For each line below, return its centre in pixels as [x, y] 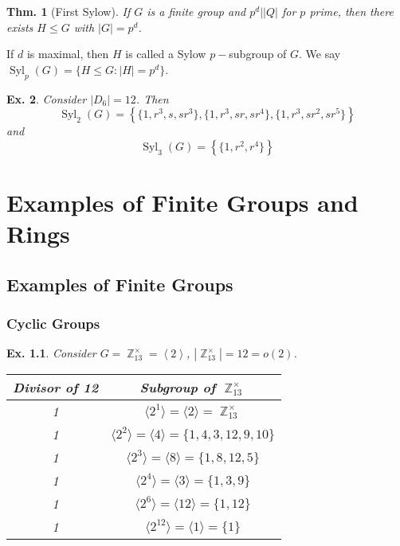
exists [20, 27]
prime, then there [351, 11]
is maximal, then [68, 54]
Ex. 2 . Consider [47, 98]
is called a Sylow [166, 54]
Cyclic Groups [53, 324]
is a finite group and [196, 11]
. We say [320, 54]
